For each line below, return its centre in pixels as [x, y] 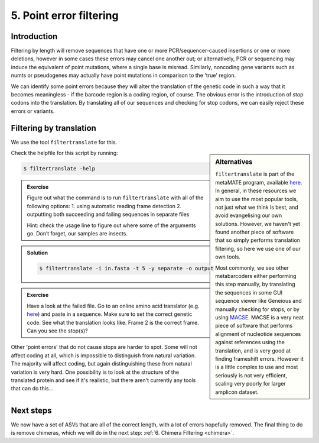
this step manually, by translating [255, 284]
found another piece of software [255, 232]
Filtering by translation [54, 128]
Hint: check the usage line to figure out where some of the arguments [111, 225]
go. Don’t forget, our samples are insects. [77, 234]
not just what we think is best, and [257, 207]
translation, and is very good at [253, 350]
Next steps [31, 410]
